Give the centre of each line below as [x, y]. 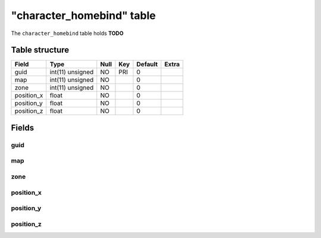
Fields [23, 128]
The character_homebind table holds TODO [67, 33]
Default [147, 64]
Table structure [40, 50]
